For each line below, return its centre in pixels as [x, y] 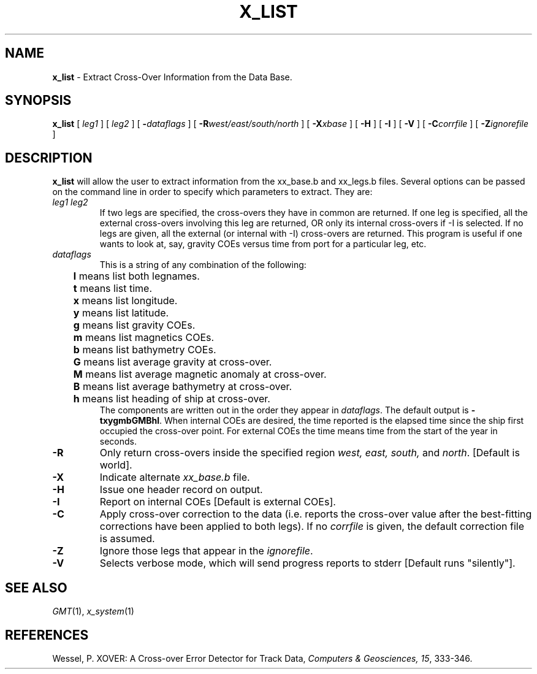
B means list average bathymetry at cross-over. [183, 387]
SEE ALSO [36, 588]
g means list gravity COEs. [134, 325]
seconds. [118, 442]
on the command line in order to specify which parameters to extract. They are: [212, 192]
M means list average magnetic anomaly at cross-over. [200, 374]
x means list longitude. [125, 301]
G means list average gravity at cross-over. [173, 362]
